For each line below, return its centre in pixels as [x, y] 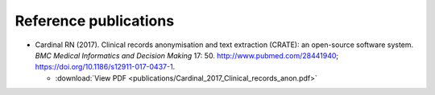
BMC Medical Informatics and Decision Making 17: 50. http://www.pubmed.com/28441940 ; [187, 55]
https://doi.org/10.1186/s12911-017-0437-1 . [105, 67]
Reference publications [95, 21]
